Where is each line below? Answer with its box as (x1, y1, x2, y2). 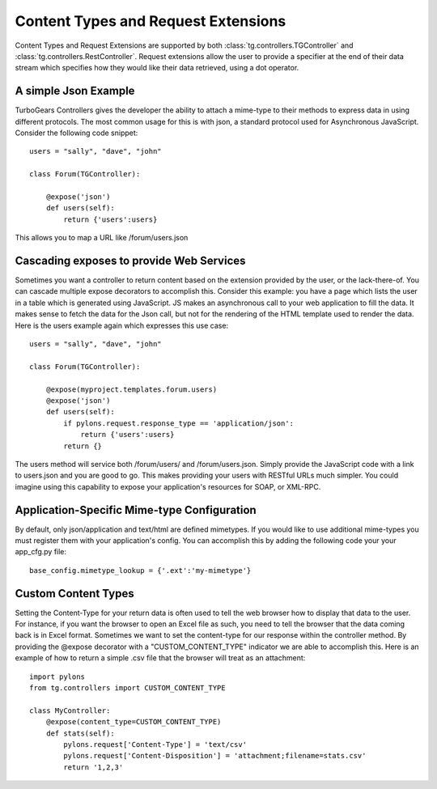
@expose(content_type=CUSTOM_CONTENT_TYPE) (45, 717, 222, 727)
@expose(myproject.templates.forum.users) (45, 384, 218, 394)
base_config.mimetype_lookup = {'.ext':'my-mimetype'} (29, 566, 252, 575)
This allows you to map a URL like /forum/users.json (15, 233, 189, 243)
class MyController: (29, 706, 111, 715)
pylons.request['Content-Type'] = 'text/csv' (63, 740, 247, 749)
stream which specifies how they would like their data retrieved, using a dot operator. (15, 63, 299, 73)
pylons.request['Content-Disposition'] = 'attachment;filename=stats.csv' (63, 751, 367, 761)
